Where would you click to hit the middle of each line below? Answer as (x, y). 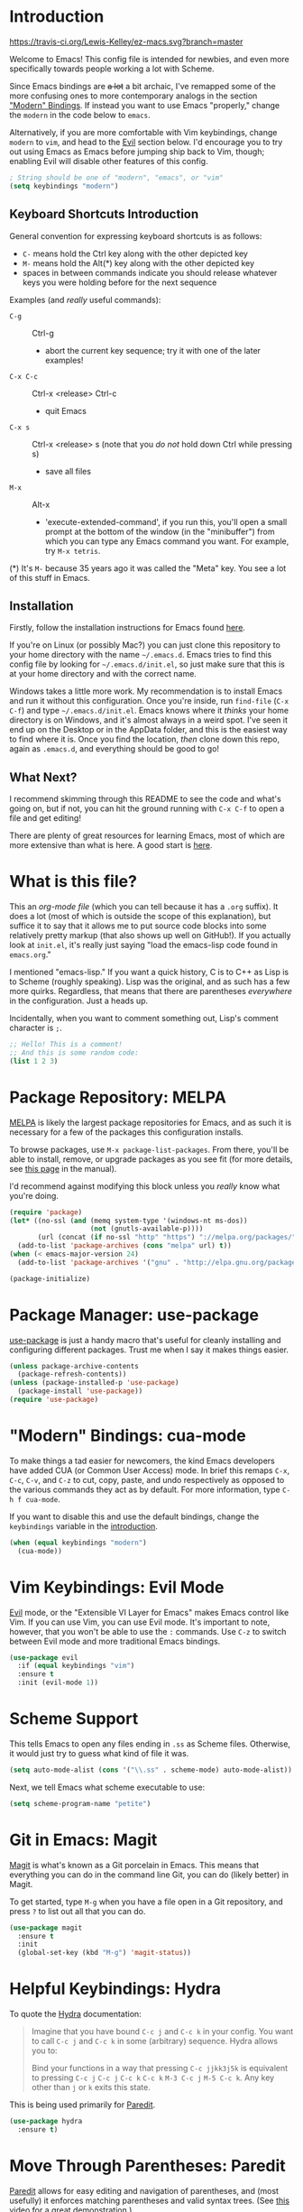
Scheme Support (74, 1719)
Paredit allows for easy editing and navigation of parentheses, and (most (144, 2190)
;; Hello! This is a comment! (66, 1045)
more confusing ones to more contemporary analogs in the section (133, 96)
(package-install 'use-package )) (80, 1391)
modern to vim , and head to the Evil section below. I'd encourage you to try (146, 142)
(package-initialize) (50, 1278)
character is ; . (36, 1028)
